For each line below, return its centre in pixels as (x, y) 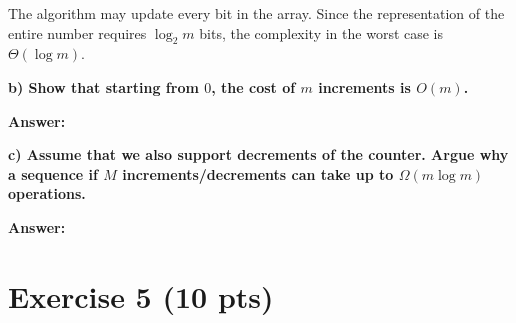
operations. (47, 193)
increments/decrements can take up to (258, 173)
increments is (364, 86)
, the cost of (253, 86)
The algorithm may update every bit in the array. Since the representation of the (256, 13)
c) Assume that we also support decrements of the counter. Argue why (258, 154)
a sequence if (53, 173)
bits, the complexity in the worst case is (321, 32)
